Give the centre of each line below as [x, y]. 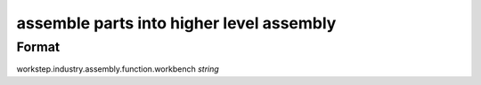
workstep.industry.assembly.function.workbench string [118, 69]
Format [38, 47]
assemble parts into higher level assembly [176, 23]
